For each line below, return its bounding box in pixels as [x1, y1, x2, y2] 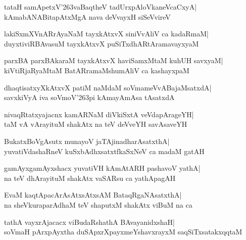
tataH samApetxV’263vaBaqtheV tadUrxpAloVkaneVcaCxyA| [4, 2, 197, 12]
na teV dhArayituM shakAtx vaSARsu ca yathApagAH [4, 172, 176, 183]
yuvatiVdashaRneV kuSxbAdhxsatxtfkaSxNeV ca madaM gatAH [4, 146, 205, 156]
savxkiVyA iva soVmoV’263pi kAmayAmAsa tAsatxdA [4, 92, 175, 103]
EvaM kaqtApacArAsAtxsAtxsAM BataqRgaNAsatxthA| [4, 189, 182, 200]
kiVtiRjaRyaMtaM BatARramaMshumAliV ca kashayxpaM [4, 65, 189, 75]
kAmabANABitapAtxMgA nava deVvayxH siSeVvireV [4, 11, 171, 22]
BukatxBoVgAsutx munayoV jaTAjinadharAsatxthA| [4, 135, 170, 146]
